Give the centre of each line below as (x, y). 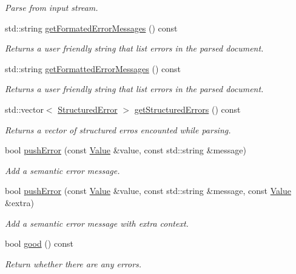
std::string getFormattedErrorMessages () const (93, 68)
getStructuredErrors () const (187, 109)
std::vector (24, 109)
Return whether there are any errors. (73, 263)
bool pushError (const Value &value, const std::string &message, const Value (148, 191)
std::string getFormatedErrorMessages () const (91, 28)
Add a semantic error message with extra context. (97, 223)
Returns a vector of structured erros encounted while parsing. (118, 129)
